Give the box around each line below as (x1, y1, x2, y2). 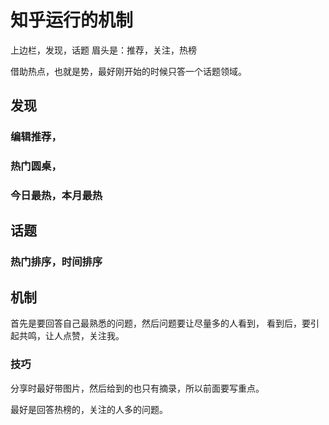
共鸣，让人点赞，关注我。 (18, 330, 125, 342)
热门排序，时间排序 (10, 255, 103, 269)
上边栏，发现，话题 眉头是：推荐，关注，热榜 (10, 44, 197, 56)
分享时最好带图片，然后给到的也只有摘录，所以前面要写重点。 (10, 382, 265, 394)
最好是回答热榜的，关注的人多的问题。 (10, 403, 168, 415)
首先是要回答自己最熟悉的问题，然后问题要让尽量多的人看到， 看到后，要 (10, 317, 311, 330)
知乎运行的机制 (10, 9, 134, 32)
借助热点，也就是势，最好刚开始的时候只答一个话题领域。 (10, 65, 247, 77)
